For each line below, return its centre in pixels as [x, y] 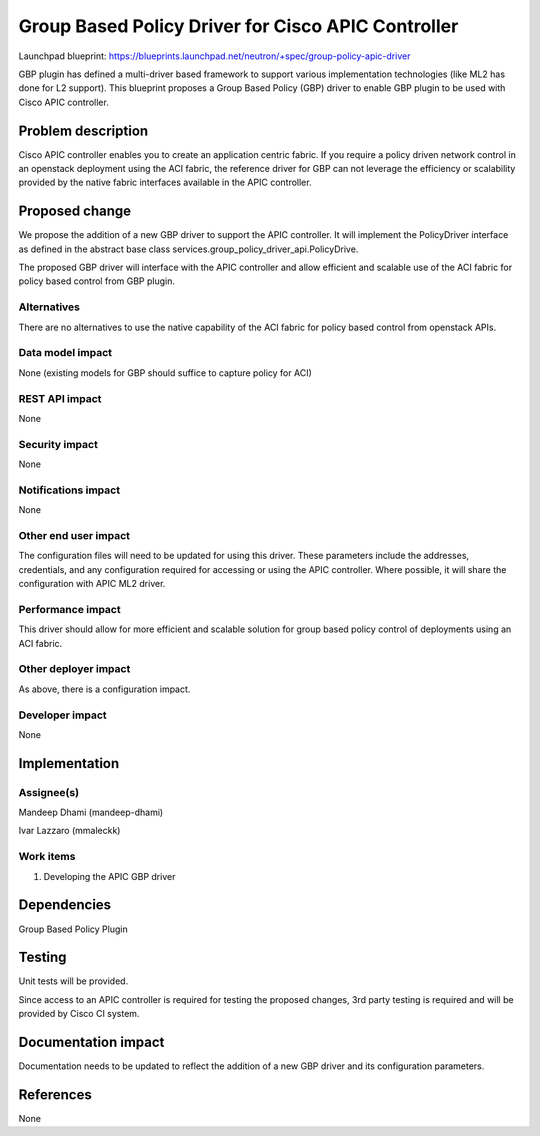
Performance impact [69, 609]
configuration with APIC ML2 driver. [92, 584]
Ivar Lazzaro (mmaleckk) [69, 831]
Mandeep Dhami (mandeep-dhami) [91, 812]
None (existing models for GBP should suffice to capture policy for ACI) [165, 372]
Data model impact [65, 353]
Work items [47, 857]
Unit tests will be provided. [73, 981]
